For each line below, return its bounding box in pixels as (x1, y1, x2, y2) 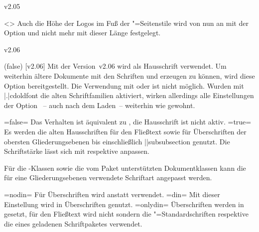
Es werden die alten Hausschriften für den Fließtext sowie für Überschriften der (4, 126, 247, 136)
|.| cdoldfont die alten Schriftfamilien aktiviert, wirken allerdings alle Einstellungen (4, 90, 254, 101)
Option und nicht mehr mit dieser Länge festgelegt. (4, 27, 161, 38)
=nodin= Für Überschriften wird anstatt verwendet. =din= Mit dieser (4, 189, 220, 199)
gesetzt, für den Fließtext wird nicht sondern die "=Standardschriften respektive (4, 209, 249, 219)
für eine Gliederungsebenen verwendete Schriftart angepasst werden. (4, 172, 212, 183)
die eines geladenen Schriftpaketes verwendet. (4, 218, 142, 229)
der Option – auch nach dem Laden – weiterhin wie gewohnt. (4, 100, 195, 110)
